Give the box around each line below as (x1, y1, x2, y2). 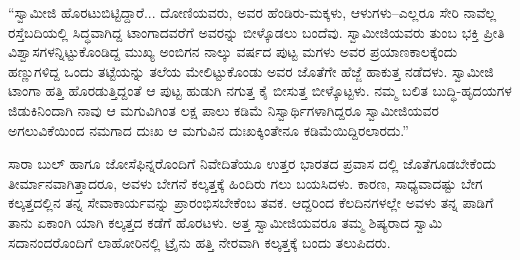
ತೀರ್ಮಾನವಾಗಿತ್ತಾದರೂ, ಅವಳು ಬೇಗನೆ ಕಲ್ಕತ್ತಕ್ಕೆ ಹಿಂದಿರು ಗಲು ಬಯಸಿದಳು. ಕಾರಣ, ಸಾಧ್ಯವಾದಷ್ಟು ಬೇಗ (8, 172, 483, 193)
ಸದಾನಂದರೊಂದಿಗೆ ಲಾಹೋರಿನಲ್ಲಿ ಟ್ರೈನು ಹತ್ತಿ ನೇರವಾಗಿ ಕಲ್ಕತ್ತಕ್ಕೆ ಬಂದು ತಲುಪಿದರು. (8, 231, 391, 252)
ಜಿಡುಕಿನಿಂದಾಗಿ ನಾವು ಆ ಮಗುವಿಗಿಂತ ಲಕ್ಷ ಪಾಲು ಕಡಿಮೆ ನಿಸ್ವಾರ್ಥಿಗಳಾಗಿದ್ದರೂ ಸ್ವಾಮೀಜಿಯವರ (8, 99, 439, 120)
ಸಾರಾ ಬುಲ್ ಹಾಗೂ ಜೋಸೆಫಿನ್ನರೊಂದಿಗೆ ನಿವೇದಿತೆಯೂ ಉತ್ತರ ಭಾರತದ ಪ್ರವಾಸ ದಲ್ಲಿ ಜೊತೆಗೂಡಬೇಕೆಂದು (8, 153, 497, 174)
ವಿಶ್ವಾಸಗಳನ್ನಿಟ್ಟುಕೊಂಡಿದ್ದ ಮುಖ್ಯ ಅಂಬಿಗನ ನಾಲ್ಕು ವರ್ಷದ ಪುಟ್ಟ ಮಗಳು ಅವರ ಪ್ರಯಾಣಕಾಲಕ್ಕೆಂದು (8, 41, 458, 62)
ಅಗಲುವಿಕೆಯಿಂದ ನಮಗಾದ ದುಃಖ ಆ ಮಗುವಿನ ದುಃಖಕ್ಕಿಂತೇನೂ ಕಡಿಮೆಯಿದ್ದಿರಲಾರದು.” (8, 119, 409, 140)
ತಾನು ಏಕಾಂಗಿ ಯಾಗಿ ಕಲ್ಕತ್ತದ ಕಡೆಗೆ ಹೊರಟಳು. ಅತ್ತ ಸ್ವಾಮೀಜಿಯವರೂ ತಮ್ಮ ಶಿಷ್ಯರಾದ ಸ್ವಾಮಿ (8, 211, 443, 232)
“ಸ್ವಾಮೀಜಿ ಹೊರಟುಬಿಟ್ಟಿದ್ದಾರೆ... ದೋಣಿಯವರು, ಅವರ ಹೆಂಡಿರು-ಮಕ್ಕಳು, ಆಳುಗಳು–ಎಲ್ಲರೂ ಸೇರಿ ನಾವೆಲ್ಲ (8, 2, 497, 22)
